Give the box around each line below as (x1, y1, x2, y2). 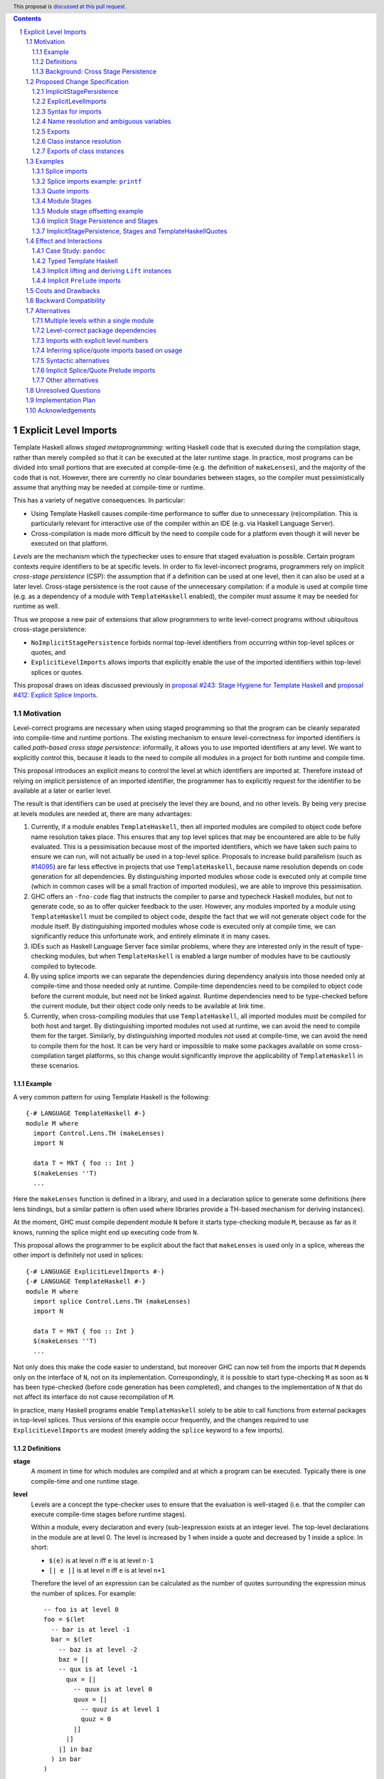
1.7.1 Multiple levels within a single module (32, 317, 154, 325)
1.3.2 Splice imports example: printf (32, 176, 142, 185)
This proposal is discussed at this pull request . (13, 3, 127, 10)
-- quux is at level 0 (73, 1685, 153, 1694)
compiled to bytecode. (31, 961, 97, 971)
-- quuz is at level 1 (80, 1705, 160, 1713)
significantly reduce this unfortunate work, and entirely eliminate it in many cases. (31, 932, 271, 941)
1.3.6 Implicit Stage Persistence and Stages (32, 217, 159, 226)
